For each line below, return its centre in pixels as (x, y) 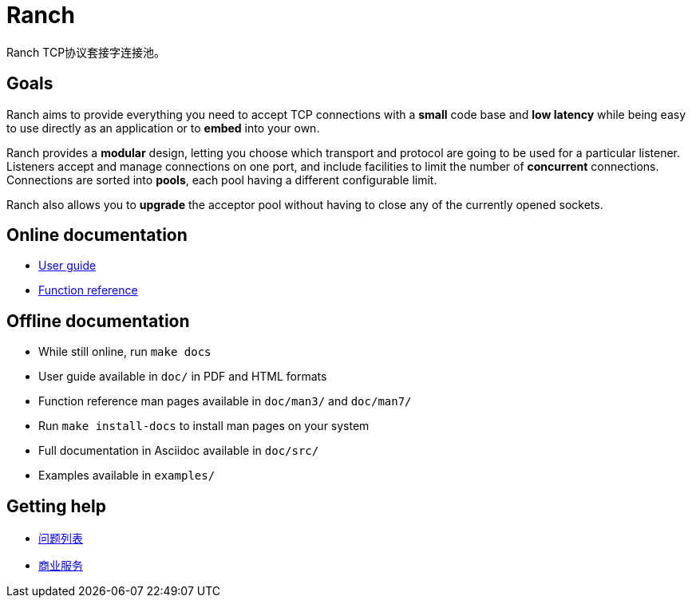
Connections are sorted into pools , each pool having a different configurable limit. (222, 180)
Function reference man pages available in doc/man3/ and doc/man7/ (225, 401)
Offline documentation (98, 321)
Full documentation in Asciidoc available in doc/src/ (179, 451)
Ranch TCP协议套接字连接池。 (86, 52)
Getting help (56, 506)
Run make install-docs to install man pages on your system (204, 426)
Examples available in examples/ (127, 476)
